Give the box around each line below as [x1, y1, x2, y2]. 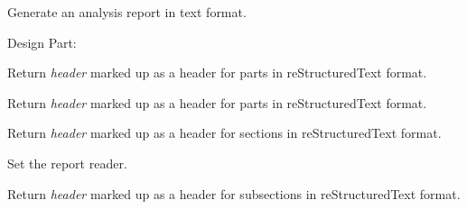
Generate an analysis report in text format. [7, 3, 247, 21]
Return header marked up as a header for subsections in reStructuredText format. [7, 184, 461, 203]
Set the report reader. [7, 153, 127, 172]
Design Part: [7, 32, 77, 51]
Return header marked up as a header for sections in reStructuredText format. [7, 123, 442, 142]
